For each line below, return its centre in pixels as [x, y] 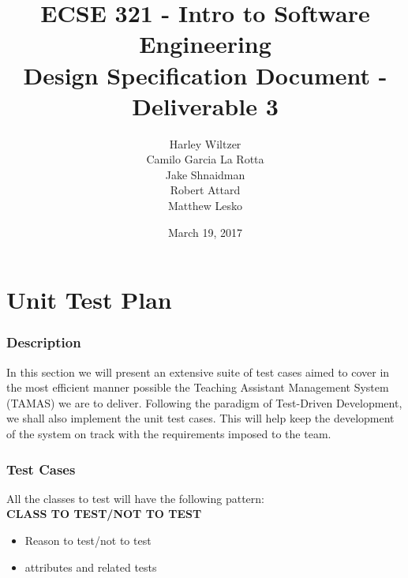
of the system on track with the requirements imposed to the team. [169, 434]
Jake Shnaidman [205, 174]
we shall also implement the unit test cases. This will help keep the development [200, 418]
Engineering [205, 44]
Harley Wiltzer [205, 143]
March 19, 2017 [205, 232]
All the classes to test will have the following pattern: [135, 498]
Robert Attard [205, 190]
